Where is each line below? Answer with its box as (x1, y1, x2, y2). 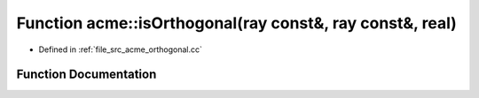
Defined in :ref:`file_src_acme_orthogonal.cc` (38, 44, 203, 55)
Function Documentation (16, 67, 157, 82)
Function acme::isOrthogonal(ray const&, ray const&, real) (16, 13, 457, 33)
